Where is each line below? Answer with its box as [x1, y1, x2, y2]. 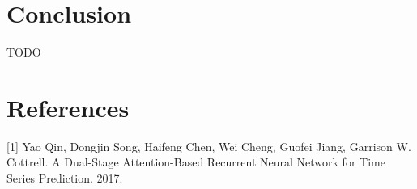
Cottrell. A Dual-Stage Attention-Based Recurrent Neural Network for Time [6, 153, 385, 170]
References [6, 90, 130, 124]
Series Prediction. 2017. [6, 170, 123, 187]
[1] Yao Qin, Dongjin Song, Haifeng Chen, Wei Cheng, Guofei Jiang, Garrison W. [6, 137, 411, 154]
